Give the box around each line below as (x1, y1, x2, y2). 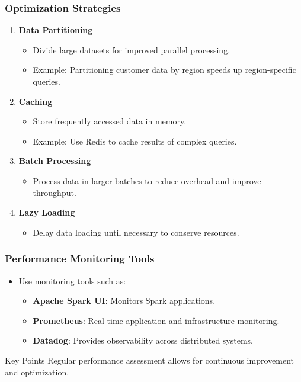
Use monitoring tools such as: (18, 274, 126, 287)
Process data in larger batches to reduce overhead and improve (33, 174, 261, 187)
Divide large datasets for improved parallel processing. (33, 43, 230, 56)
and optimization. (5, 365, 69, 378)
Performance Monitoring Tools (5, 251, 155, 266)
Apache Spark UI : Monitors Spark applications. (33, 294, 216, 307)
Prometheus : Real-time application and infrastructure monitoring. (33, 314, 280, 326)
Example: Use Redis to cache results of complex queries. (33, 134, 237, 147)
